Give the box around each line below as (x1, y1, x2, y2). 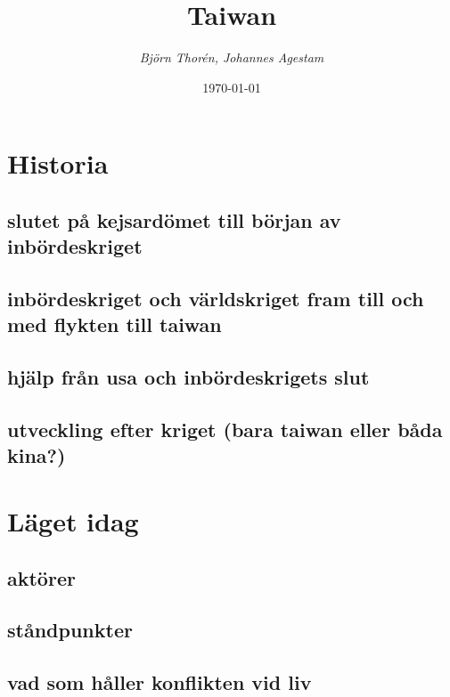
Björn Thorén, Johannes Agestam (139, 48, 324, 67)
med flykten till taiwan (7, 311, 222, 338)
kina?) (7, 442, 66, 469)
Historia (7, 145, 109, 182)
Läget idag (7, 502, 139, 539)
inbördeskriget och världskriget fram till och (7, 285, 424, 312)
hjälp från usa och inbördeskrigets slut (7, 363, 370, 391)
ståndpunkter (7, 616, 133, 644)
